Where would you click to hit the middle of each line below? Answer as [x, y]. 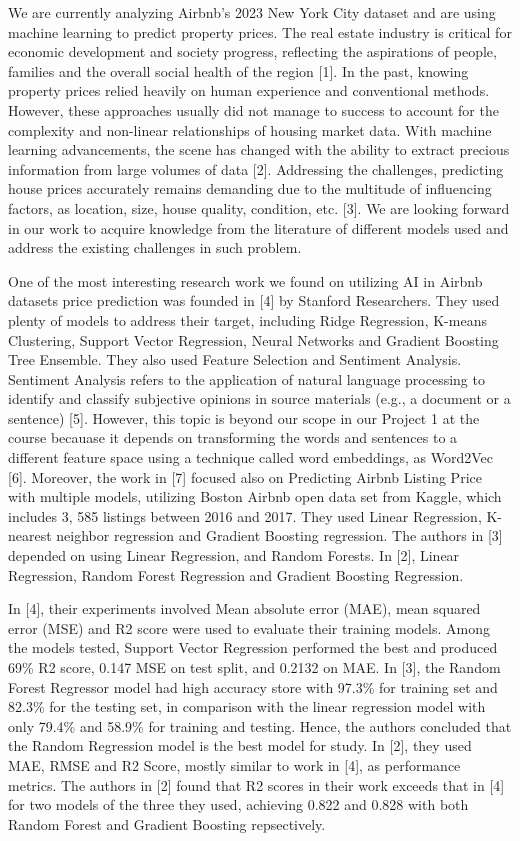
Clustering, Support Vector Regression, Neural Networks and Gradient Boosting [253, 339]
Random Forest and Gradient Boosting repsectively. [167, 823]
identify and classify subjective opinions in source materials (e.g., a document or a [259, 398]
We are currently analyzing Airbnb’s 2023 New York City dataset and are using [252, 12]
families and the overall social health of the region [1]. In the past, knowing [238, 70]
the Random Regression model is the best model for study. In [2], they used [240, 745]
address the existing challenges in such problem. [155, 247]
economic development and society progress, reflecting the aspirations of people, [252, 51]
